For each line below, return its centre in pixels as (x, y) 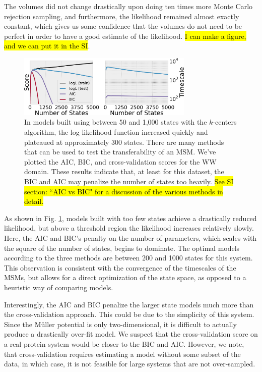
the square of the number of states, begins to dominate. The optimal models (122, 248)
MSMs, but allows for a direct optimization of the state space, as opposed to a (125, 277)
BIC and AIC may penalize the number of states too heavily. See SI (129, 181)
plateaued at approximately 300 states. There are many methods (124, 142)
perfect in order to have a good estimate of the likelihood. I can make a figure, (125, 36)
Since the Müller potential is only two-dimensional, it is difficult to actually (120, 324)
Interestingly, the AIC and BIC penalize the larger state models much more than (129, 304)
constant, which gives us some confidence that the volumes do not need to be (123, 26)
